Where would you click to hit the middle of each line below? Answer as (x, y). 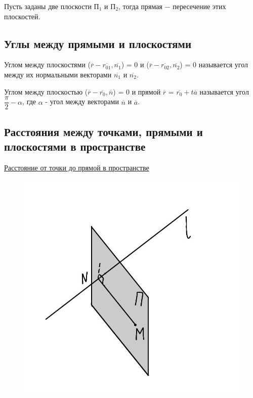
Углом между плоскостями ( (48, 64)
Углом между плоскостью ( (46, 91)
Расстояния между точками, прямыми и (103, 131)
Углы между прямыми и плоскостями (98, 43)
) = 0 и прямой (137, 91)
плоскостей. (22, 16)
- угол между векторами (82, 101)
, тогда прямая (140, 6)
